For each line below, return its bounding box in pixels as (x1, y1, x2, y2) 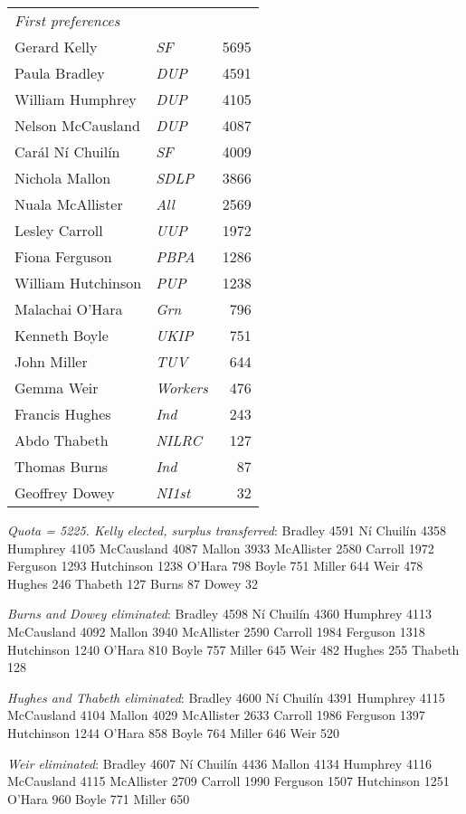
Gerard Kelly (14, 36, 98, 57)
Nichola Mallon (14, 167, 111, 188)
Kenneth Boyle (14, 325, 109, 345)
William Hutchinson (14, 272, 142, 293)
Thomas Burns (14, 456, 109, 477)
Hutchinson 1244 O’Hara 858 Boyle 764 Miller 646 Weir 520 (7, 723, 340, 742)
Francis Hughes (14, 403, 111, 424)
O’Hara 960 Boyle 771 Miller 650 (7, 789, 190, 808)
